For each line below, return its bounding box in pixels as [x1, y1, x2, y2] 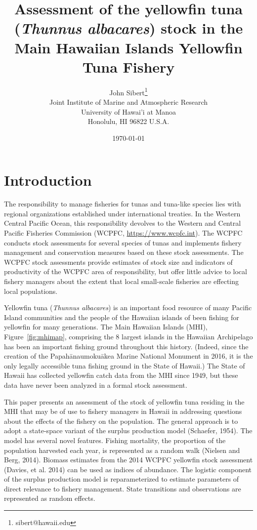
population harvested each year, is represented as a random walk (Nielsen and [4, 445, 240, 455]
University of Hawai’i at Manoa [81, 106, 176, 117]
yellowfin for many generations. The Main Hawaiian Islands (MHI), [4, 322, 208, 332]
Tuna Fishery [82, 56, 175, 77]
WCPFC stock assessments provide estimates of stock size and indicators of [4, 256, 233, 267]
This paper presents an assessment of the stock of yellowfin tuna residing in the [4, 396, 245, 407]
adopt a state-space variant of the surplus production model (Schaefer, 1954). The [4, 425, 253, 436]
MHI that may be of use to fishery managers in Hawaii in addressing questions [4, 406, 242, 416]
